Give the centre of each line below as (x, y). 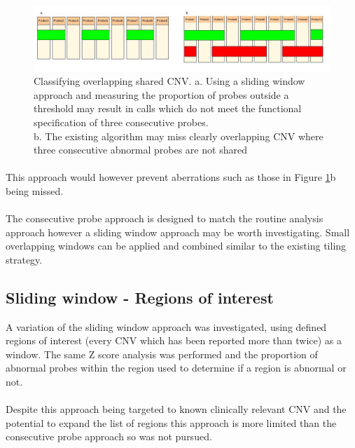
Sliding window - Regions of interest (140, 297)
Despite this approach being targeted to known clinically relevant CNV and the (176, 409)
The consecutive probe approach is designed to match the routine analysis (165, 218)
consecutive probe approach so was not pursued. (109, 436)
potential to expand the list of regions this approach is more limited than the (171, 422)
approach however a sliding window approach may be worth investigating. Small (178, 232)
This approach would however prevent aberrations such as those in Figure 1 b (171, 177)
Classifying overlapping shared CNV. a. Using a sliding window (169, 81)
